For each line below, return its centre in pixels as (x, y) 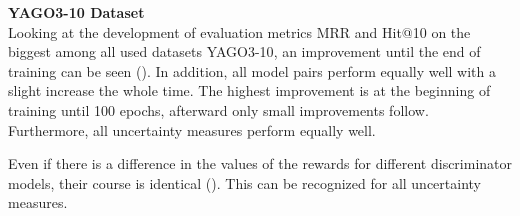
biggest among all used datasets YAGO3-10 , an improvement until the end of (244, 51)
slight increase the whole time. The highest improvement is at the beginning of (249, 90)
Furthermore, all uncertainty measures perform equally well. (192, 129)
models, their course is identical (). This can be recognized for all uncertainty (244, 182)
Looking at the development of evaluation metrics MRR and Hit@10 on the (239, 31)
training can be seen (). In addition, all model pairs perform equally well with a (252, 70)
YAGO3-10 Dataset (76, 12)
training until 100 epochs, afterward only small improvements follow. (218, 109)
